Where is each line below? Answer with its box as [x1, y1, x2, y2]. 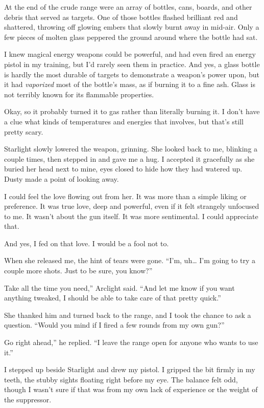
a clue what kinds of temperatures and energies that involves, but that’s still [4, 116, 244, 126]
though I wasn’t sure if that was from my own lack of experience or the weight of [4, 384, 258, 395]
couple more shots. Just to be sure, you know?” [4, 265, 153, 276]
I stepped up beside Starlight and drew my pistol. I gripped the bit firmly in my [4, 364, 255, 375]
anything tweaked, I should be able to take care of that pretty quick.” [4, 292, 221, 303]
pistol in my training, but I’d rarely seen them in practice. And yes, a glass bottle [4, 58, 260, 69]
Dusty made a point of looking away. [4, 173, 119, 184]
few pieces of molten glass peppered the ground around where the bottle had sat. [4, 31, 258, 42]
